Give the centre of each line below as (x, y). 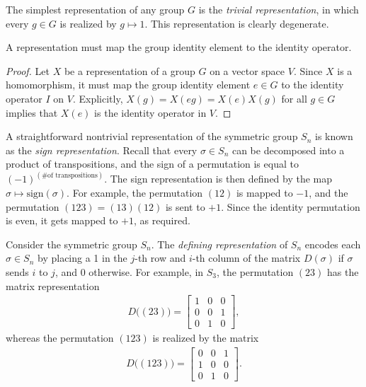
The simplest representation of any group (95, 9)
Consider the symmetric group (72, 244)
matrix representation (53, 285)
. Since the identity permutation (291, 206)
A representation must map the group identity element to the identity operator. (179, 47)
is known (334, 136)
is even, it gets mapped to (62, 220)
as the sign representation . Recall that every (102, 150)
